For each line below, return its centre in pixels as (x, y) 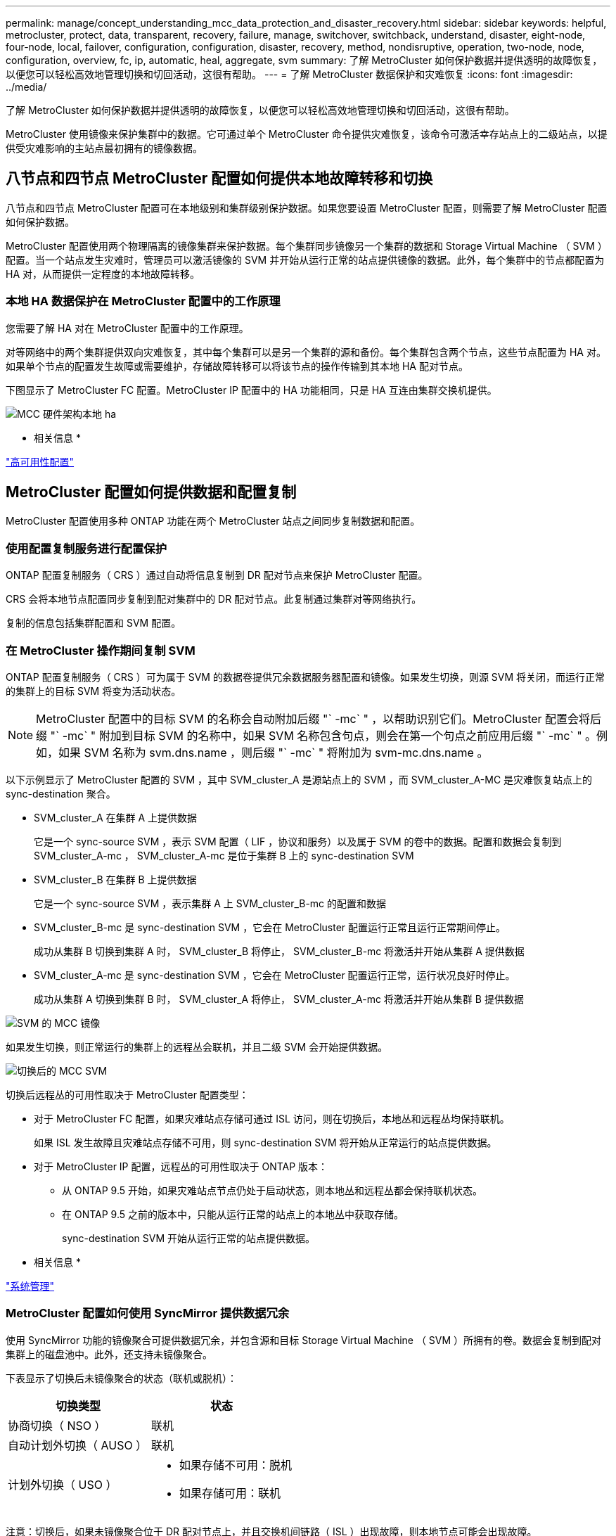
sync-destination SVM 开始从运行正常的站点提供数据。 (188, 1238)
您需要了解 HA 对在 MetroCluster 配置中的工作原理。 (127, 328)
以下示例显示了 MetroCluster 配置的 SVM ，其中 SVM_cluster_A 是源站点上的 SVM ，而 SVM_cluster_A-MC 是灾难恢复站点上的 (299, 779)
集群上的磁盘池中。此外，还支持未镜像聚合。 (109, 1354)
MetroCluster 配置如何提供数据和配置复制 (151, 492)
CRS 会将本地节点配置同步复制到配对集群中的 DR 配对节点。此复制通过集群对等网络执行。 (214, 599)
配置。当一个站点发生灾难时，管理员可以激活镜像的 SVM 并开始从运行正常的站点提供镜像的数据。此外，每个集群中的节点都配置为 (305, 260)
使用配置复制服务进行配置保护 (86, 548)
